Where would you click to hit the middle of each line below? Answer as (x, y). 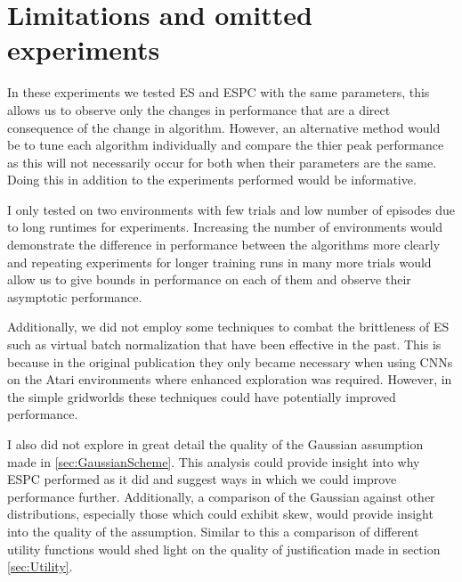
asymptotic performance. (75, 296)
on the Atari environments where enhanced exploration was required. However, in (230, 379)
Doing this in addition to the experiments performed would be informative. (212, 180)
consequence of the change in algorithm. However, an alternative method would (224, 127)
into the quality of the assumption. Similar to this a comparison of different (213, 531)
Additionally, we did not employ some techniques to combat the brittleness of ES (228, 327)
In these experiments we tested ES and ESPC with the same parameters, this (219, 92)
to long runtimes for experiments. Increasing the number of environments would (225, 227)
